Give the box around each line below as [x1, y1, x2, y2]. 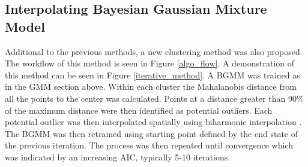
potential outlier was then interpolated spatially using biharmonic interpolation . [5, 116, 302, 128]
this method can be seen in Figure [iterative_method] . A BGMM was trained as [5, 68, 300, 81]
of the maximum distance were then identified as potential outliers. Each [5, 104, 273, 116]
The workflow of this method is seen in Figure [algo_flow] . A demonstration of [5, 57, 295, 69]
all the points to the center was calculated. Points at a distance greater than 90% [5, 92, 304, 104]
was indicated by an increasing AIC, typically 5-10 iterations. [5, 150, 231, 163]
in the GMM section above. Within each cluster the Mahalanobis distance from [5, 80, 297, 93]
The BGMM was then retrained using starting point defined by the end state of [5, 127, 298, 139]
